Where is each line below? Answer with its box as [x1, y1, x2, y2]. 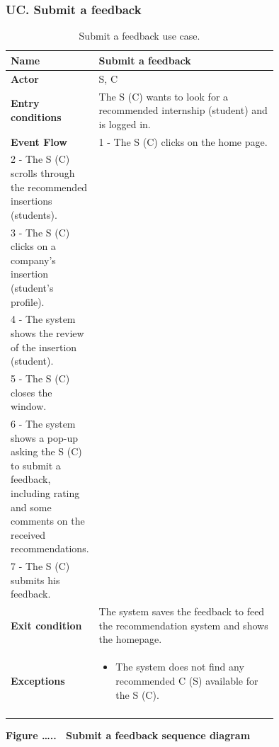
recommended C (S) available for [115, 673, 258, 688]
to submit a [11, 457, 61, 472]
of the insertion [11, 339, 77, 354]
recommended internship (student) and [98, 103, 268, 118]
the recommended [11, 179, 88, 194]
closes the [11, 384, 52, 399]
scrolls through [11, 165, 75, 180]
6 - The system [11, 416, 76, 431]
